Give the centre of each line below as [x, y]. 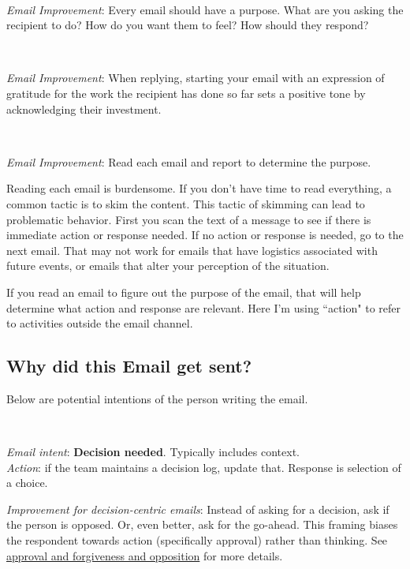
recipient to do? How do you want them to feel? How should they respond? [188, 25]
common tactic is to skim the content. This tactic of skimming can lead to [186, 203]
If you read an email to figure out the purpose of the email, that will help [184, 292]
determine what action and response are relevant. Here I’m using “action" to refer [203, 307]
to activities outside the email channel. [100, 323]
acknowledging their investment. [84, 109]
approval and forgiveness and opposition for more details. [145, 555]
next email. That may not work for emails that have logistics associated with [192, 250]
